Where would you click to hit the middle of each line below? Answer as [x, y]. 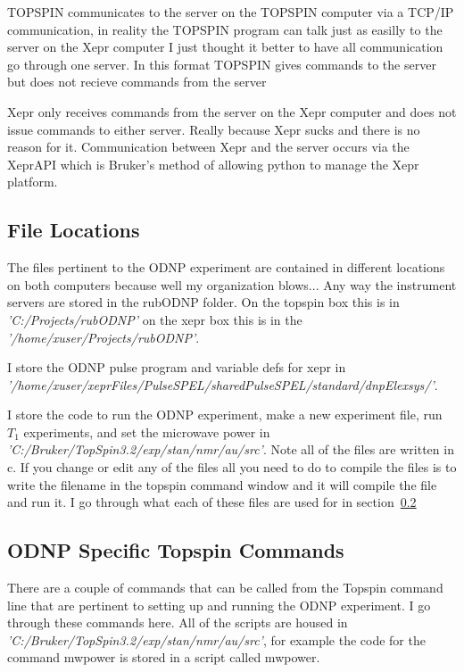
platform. [33, 182]
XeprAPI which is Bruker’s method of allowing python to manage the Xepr [213, 164]
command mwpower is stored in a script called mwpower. [164, 657]
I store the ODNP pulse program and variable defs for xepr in [177, 367]
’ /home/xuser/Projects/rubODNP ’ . [104, 337]
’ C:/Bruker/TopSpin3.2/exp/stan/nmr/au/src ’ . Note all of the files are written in [231, 449]
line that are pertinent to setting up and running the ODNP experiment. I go [219, 605]
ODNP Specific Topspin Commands [176, 550]
